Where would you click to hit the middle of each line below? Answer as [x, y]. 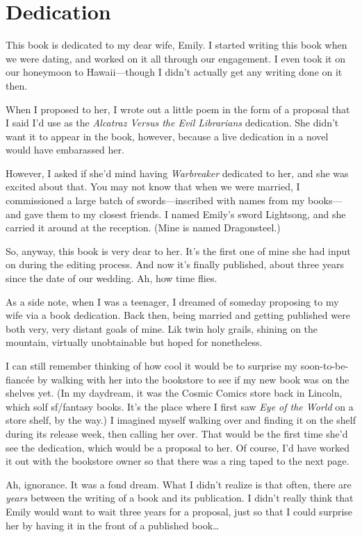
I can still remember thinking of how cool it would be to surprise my [151, 365]
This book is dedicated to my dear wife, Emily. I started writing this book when [176, 45]
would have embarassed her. [65, 150]
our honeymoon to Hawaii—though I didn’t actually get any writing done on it [174, 72]
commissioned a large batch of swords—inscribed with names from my [155, 200]
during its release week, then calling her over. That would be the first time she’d [177, 433]
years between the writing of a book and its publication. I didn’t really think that [180, 498]
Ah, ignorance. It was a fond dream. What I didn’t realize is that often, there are [179, 484]
